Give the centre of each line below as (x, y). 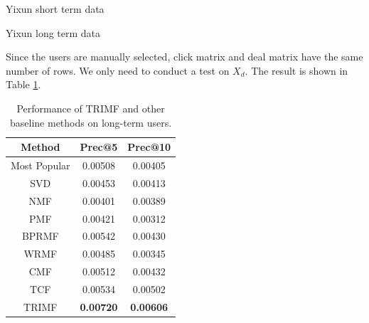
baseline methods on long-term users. (91, 122)
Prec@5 (99, 147)
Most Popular (41, 165)
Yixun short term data (55, 9)
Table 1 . (23, 84)
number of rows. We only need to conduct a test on (118, 70)
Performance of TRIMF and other (91, 108)
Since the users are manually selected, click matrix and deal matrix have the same (184, 57)
